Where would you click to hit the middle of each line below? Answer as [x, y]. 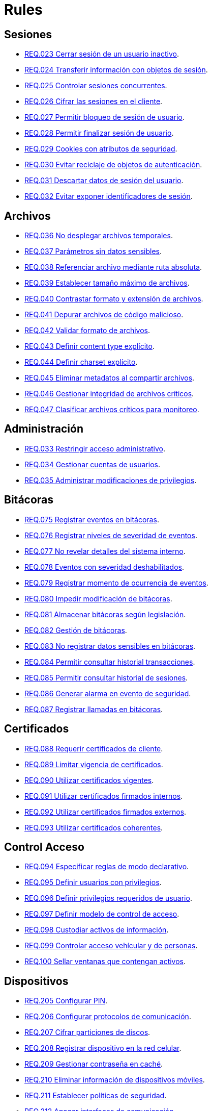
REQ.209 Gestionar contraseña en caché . [94, 1064]
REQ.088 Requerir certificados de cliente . [94, 748]
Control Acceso [44, 847]
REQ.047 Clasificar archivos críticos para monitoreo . [112, 410]
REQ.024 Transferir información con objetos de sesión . [116, 70]
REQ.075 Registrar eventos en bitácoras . [92, 519]
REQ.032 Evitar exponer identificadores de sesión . [109, 196]
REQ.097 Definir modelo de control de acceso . [102, 914]
